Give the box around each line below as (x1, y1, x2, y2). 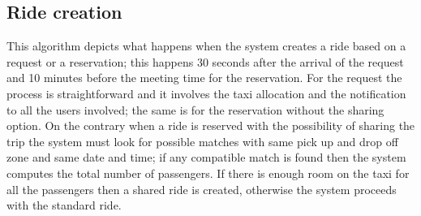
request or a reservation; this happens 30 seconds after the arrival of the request (6, 53, 404, 70)
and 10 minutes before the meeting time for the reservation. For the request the (6, 69, 402, 86)
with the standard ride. (6, 197, 122, 214)
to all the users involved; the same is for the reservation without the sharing (6, 101, 384, 118)
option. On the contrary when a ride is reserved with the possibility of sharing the (6, 117, 415, 134)
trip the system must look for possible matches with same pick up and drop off (6, 132, 398, 149)
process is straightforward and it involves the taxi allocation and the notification (6, 84, 406, 102)
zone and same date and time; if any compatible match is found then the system (6, 149, 406, 166)
